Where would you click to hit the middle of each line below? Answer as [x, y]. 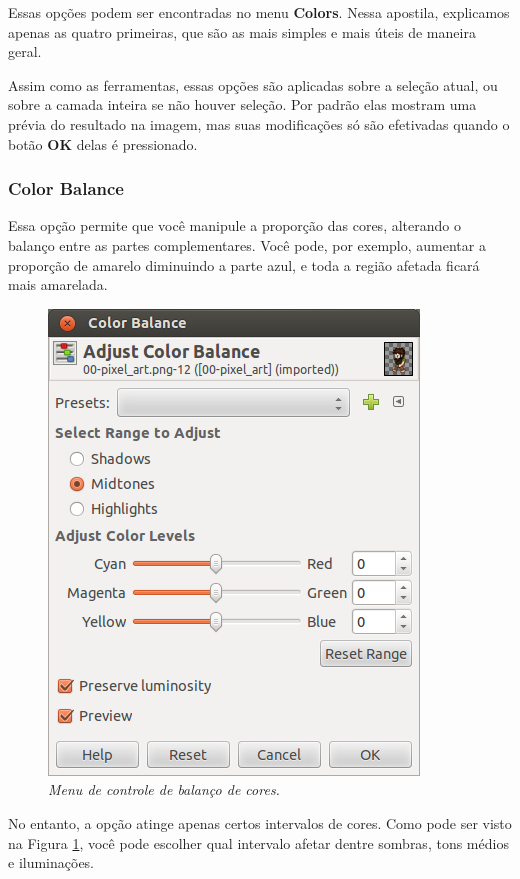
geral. [25, 51]
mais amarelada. [58, 284]
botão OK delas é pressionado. [103, 143]
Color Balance [66, 188]
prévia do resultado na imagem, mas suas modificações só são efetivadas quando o [259, 123]
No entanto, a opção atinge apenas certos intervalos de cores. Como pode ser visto [260, 822]
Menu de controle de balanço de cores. [164, 789]
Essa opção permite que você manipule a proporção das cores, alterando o [234, 225]
